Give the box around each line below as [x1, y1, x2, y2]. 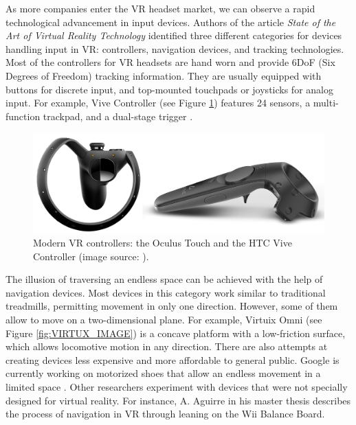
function [5, 108, 41, 123]
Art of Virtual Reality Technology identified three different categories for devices [5, 28, 342, 43]
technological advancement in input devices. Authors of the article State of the [5, 14, 336, 29]
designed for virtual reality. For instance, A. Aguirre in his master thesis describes [5, 393, 351, 407]
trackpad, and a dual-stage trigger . [43, 108, 193, 123]
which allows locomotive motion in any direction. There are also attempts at [5, 339, 328, 354]
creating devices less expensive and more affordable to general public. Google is [5, 352, 340, 367]
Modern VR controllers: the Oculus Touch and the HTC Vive [33, 236, 292, 250]
